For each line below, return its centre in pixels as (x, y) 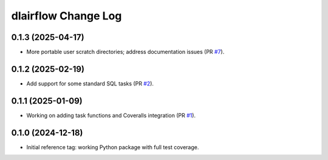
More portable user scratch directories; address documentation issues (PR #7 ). (125, 52)
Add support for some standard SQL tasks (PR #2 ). (90, 83)
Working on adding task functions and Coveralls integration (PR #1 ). (111, 115)
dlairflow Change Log (67, 16)
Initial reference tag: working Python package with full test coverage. (113, 147)
